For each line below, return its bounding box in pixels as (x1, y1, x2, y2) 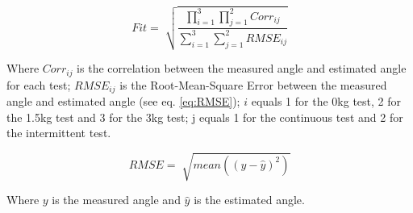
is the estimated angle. (194, 191, 305, 208)
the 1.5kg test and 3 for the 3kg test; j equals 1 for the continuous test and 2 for (6, 108, 403, 125)
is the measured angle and (52, 191, 181, 208)
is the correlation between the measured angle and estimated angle (77, 60, 407, 77)
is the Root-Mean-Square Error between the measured (119, 76, 387, 93)
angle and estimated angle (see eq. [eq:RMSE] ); (6, 93, 240, 110)
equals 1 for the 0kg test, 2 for (251, 93, 401, 110)
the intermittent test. (6, 124, 111, 141)
